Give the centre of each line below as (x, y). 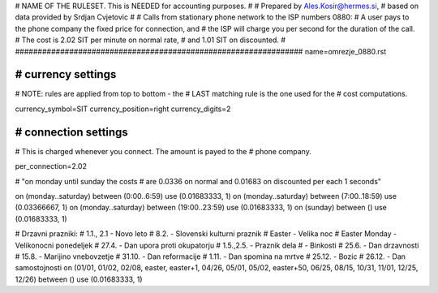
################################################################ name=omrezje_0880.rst (201, 51)
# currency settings (66, 74)
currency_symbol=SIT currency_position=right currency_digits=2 (123, 109)
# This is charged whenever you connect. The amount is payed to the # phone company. (163, 151)
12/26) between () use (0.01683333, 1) (79, 279)
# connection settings (72, 132)
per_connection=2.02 (51, 166)
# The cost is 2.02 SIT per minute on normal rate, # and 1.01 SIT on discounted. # (150, 40)
